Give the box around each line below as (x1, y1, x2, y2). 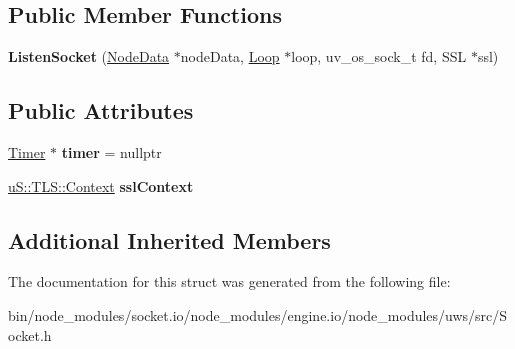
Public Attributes (8, 95, 194, 126)
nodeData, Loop (180, 46, 280, 67)
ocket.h (8, 324, 52, 345)
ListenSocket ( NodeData (8, 46, 170, 67)
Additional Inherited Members (8, 224, 331, 255)
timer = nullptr (61, 142, 162, 162)
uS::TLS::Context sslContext (8, 175, 194, 196)
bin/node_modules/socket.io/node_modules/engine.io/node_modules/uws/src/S (8, 304, 508, 325)
